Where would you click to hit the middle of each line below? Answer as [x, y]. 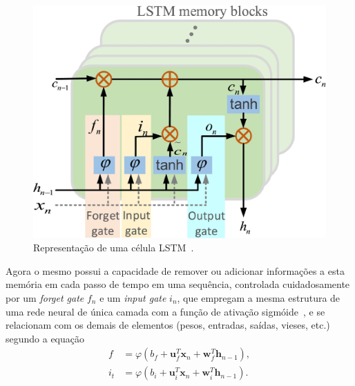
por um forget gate [45, 298]
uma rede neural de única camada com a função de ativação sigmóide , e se [165, 311]
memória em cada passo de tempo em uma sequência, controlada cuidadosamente [178, 284]
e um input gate [133, 298]
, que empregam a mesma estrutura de [259, 298]
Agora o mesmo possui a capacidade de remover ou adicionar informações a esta [175, 270]
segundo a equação [45, 338]
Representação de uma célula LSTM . [114, 248]
